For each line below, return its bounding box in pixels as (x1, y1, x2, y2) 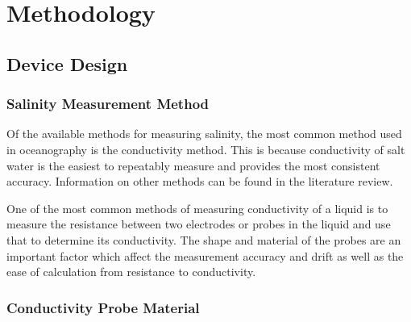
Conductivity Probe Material (6, 297, 200, 317)
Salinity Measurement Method (6, 94, 210, 114)
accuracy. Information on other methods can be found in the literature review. (6, 173, 393, 190)
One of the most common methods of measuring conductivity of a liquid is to (6, 199, 388, 216)
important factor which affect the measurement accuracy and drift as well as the (6, 247, 404, 264)
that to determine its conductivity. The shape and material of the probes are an (6, 231, 401, 248)
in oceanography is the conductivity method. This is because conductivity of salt (6, 140, 405, 157)
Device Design (6, 51, 128, 76)
